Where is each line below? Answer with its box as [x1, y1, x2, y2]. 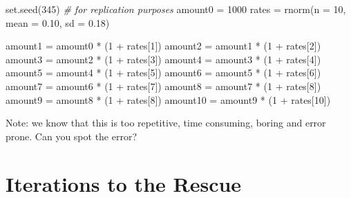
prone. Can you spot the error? [6, 129, 137, 143]
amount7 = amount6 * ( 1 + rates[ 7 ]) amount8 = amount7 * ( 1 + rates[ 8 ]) [6, 78, 321, 93]
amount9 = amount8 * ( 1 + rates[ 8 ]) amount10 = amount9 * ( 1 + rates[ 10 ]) [6, 92, 331, 107]
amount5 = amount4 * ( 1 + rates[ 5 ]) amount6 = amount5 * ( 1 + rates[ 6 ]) [6, 65, 321, 80]
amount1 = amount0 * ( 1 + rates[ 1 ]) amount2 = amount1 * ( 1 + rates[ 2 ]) [6, 38, 321, 53]
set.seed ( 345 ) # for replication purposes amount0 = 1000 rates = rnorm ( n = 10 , [6, 2, 346, 16]
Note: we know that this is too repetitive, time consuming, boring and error [6, 115, 326, 130]
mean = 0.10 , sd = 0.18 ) [6, 15, 110, 30]
